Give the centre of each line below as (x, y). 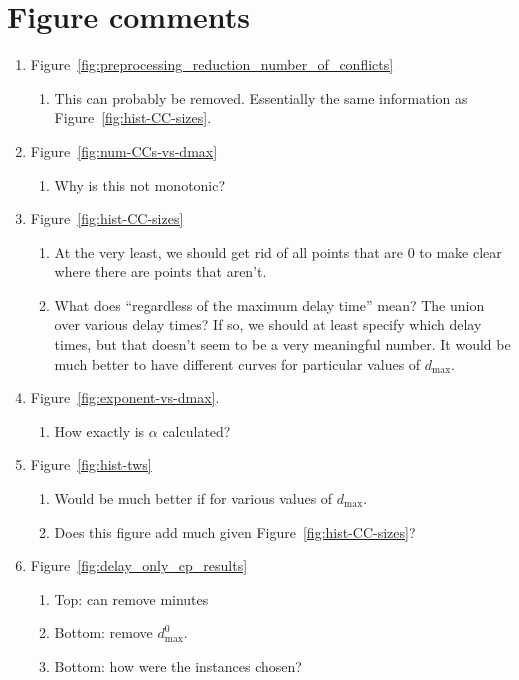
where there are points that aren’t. (160, 271)
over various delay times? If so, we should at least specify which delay (268, 324)
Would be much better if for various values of (193, 498)
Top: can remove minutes (131, 598)
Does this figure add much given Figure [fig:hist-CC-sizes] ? (235, 531)
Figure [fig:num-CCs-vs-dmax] (124, 150)
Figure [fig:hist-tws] (91, 464)
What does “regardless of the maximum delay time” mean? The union (269, 304)
